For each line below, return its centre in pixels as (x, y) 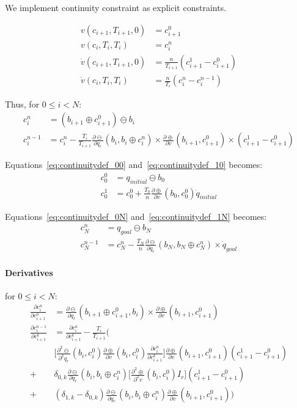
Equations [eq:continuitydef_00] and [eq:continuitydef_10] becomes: (134, 165)
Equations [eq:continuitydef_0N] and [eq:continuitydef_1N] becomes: (136, 216)
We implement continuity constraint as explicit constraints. (116, 7)
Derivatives (29, 272)
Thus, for (22, 104)
